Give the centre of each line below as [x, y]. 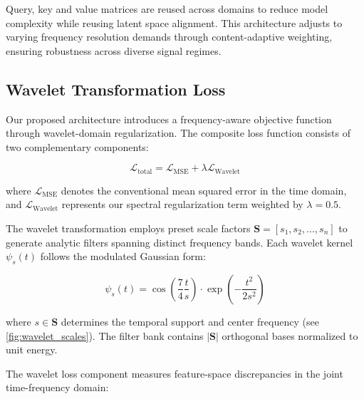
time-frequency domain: [57, 387]
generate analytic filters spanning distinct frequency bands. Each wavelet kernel [180, 242]
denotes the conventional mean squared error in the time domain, [204, 190]
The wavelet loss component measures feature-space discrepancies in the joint [175, 373]
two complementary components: [77, 146]
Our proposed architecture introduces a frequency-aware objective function [169, 119]
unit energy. [32, 349]
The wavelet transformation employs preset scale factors [128, 228]
